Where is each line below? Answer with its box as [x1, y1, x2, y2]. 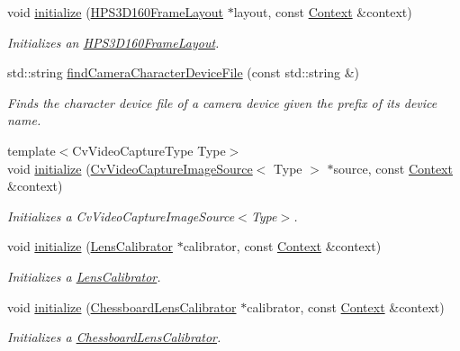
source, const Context [333, 158, 453, 177]
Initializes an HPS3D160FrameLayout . [7, 32, 220, 51]
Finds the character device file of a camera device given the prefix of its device [7, 93, 437, 112]
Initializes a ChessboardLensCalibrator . [7, 328, 221, 346]
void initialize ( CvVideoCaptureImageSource [7, 158, 253, 177]
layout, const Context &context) [233, 3, 412, 21]
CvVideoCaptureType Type [72, 140, 226, 159]
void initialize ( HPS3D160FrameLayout [7, 3, 224, 21]
